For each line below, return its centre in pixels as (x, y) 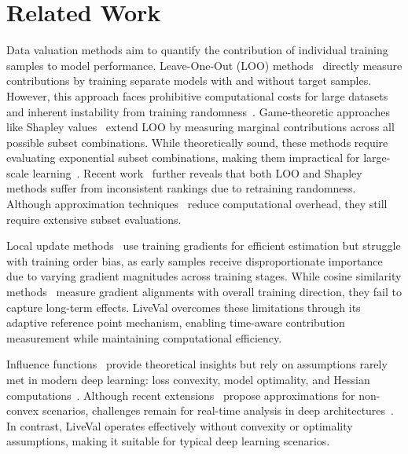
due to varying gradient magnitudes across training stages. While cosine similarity (204, 276)
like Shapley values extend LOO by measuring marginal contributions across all (200, 127)
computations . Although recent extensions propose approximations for (181, 395)
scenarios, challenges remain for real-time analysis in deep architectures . (218, 410)
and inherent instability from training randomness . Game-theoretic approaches (198, 111)
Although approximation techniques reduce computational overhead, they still (197, 204)
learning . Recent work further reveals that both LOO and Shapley (197, 172)
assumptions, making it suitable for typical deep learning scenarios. (168, 441)
